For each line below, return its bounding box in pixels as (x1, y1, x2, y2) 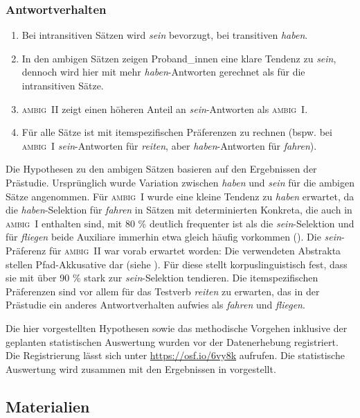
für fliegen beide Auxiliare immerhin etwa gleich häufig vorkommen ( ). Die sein (6, 229, 341, 244)
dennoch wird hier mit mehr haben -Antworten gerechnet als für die (21, 64, 305, 79)
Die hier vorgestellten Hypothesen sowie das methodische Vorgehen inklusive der (6, 320, 348, 335)
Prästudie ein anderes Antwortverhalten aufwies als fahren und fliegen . (6, 297, 305, 312)
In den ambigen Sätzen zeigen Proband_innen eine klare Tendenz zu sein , (21, 51, 336, 65)
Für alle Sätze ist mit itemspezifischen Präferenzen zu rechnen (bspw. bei (21, 125, 332, 139)
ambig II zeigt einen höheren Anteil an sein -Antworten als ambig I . (21, 101, 308, 116)
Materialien (6, 395, 90, 417)
